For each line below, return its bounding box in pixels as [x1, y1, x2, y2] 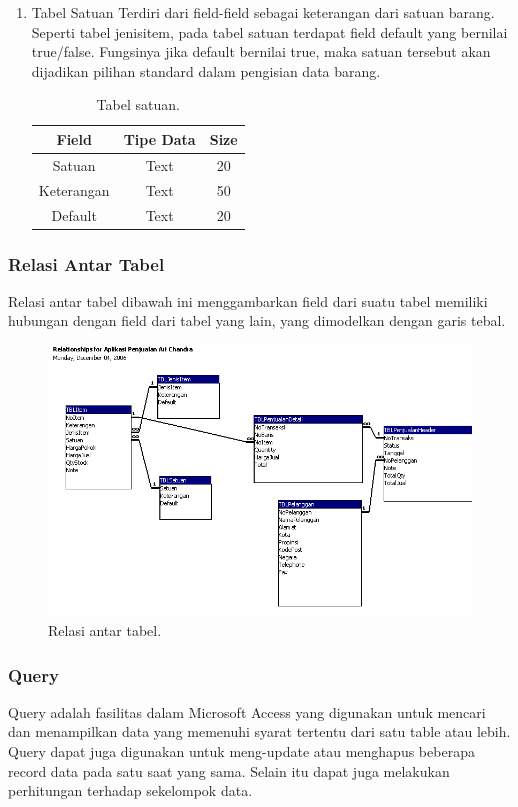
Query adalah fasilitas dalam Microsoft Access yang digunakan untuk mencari [8, 701, 486, 722]
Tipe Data [123, 128, 196, 149]
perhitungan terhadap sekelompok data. [8, 780, 253, 801]
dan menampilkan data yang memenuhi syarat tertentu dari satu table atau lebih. [8, 721, 511, 742]
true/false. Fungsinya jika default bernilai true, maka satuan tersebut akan [31, 41, 491, 62]
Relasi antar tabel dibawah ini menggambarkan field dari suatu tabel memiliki [8, 290, 488, 311]
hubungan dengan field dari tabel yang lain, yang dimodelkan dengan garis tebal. [8, 310, 506, 331]
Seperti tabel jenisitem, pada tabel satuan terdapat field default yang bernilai [31, 21, 508, 42]
